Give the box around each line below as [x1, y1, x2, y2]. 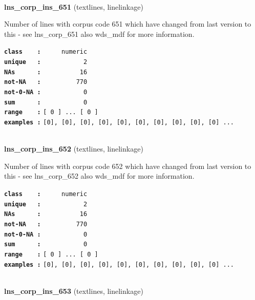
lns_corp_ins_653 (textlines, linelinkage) [4, 285, 143, 296]
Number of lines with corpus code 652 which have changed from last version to [4, 160, 251, 171]
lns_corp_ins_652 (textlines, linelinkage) [4, 143, 143, 154]
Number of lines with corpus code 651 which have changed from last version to [4, 18, 251, 29]
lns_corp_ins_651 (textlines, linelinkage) [4, 1, 143, 12]
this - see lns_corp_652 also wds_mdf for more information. [4, 170, 195, 181]
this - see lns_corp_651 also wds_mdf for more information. [4, 28, 195, 39]
